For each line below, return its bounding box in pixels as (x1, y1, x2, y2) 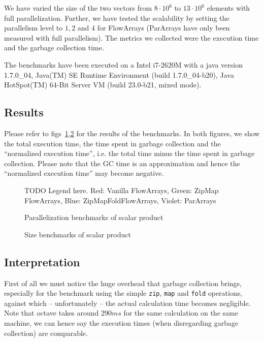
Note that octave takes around (4, 307, 99, 318)
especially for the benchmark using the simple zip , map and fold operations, (4, 288, 243, 298)
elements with (207, 3, 250, 13)
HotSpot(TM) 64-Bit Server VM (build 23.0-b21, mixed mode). (4, 79, 202, 90)
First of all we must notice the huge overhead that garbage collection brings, (4, 277, 242, 288)
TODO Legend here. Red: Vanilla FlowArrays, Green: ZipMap (24, 184, 219, 195)
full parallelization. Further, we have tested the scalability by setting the (4, 12, 229, 23)
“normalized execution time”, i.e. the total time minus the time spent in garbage (4, 148, 255, 159)
